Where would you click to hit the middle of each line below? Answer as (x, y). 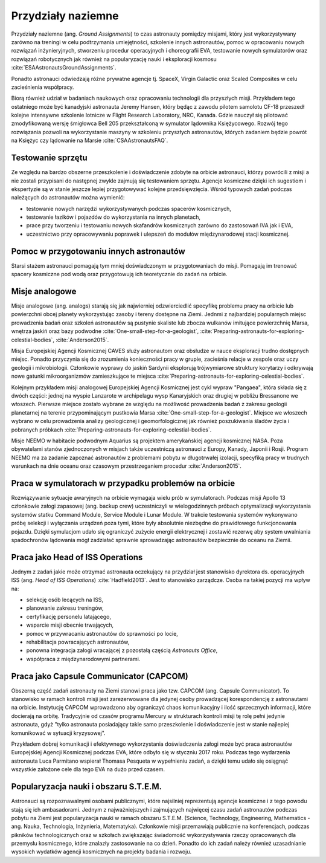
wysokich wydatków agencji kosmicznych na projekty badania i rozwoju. (101, 852)
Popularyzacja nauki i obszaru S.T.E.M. (87, 787)
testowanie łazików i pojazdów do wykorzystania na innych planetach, (113, 217)
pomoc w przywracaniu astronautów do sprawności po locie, (102, 633)
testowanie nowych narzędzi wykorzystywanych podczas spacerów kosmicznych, (129, 208)
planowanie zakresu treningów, (65, 608)
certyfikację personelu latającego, (69, 616)
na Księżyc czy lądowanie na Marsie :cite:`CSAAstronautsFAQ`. (90, 141)
